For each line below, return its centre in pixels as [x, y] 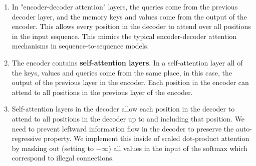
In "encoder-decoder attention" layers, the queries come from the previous [125, 6]
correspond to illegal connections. [63, 158]
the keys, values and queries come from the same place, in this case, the [122, 72]
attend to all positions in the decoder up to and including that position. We [128, 118]
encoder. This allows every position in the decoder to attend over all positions [131, 26]
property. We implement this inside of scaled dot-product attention [147, 138]
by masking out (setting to [53, 148]
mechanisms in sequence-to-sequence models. [80, 46]
